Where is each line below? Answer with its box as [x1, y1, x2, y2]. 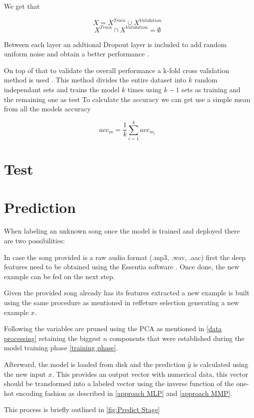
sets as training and [181, 84, 241, 94]
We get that [4, 1, 40, 11]
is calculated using [193, 359, 249, 369]
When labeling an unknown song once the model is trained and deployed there [4, 226, 240, 236]
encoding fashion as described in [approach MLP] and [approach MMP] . [16, 388, 232, 398]
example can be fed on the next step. [4, 271, 115, 281]
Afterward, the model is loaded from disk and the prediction [4, 359, 185, 369]
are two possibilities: [4, 235, 65, 245]
